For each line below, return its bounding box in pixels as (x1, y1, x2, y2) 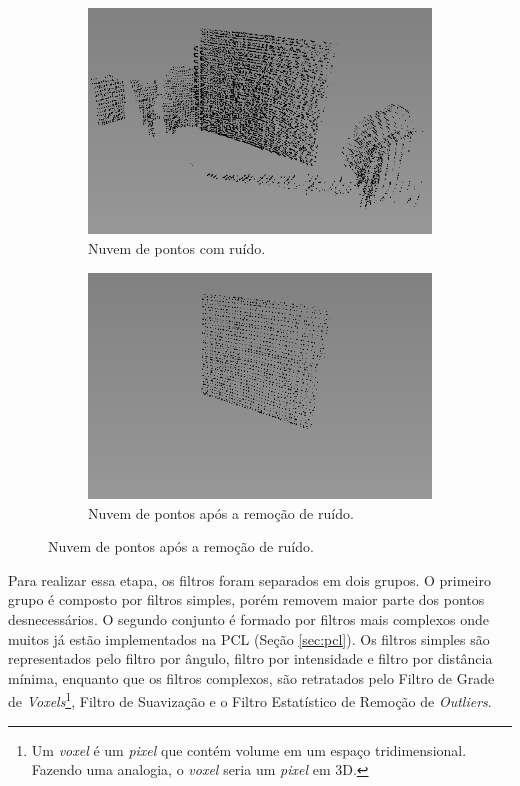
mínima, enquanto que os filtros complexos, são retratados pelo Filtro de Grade (8, 667, 495, 688)
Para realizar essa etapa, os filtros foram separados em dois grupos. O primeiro (8, 569, 491, 590)
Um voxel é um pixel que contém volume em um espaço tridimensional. (31, 739, 467, 760)
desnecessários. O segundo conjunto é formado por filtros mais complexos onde (8, 608, 490, 629)
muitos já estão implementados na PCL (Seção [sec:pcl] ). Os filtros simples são (8, 628, 490, 649)
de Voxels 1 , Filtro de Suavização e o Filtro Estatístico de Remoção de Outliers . (8, 688, 492, 711)
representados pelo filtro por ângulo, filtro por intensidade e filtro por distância (8, 648, 493, 669)
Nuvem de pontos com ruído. (88, 238, 266, 258)
